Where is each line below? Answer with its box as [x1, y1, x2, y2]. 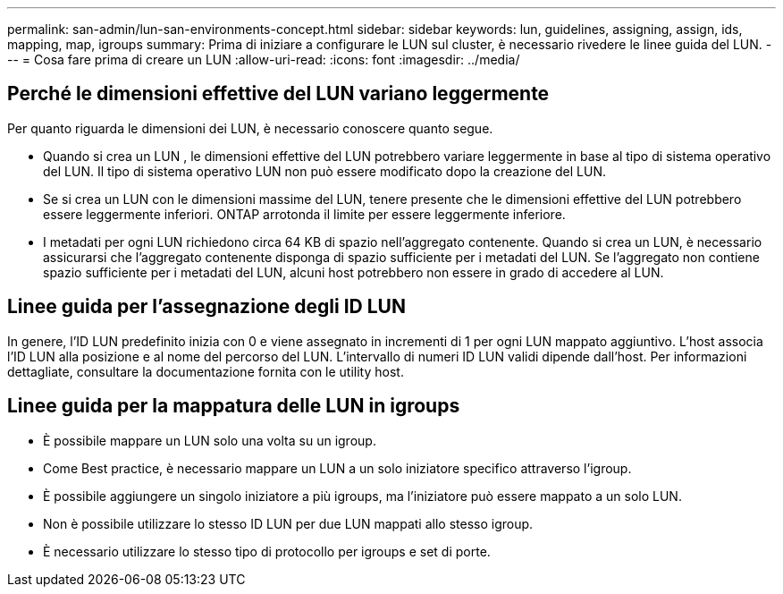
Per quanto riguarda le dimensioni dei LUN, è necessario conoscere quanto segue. [7, 120, 493, 136]
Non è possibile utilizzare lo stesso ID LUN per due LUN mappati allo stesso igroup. [43, 515, 534, 531]
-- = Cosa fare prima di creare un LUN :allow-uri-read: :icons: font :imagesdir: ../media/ [7, 52, 520, 67]
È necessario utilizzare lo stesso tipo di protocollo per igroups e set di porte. [43, 543, 491, 559]
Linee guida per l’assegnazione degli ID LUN [7, 295, 406, 318]
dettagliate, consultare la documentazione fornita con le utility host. [7, 363, 404, 379]
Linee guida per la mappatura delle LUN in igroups [7, 395, 460, 418]
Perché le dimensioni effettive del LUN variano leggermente [7, 82, 550, 106]
